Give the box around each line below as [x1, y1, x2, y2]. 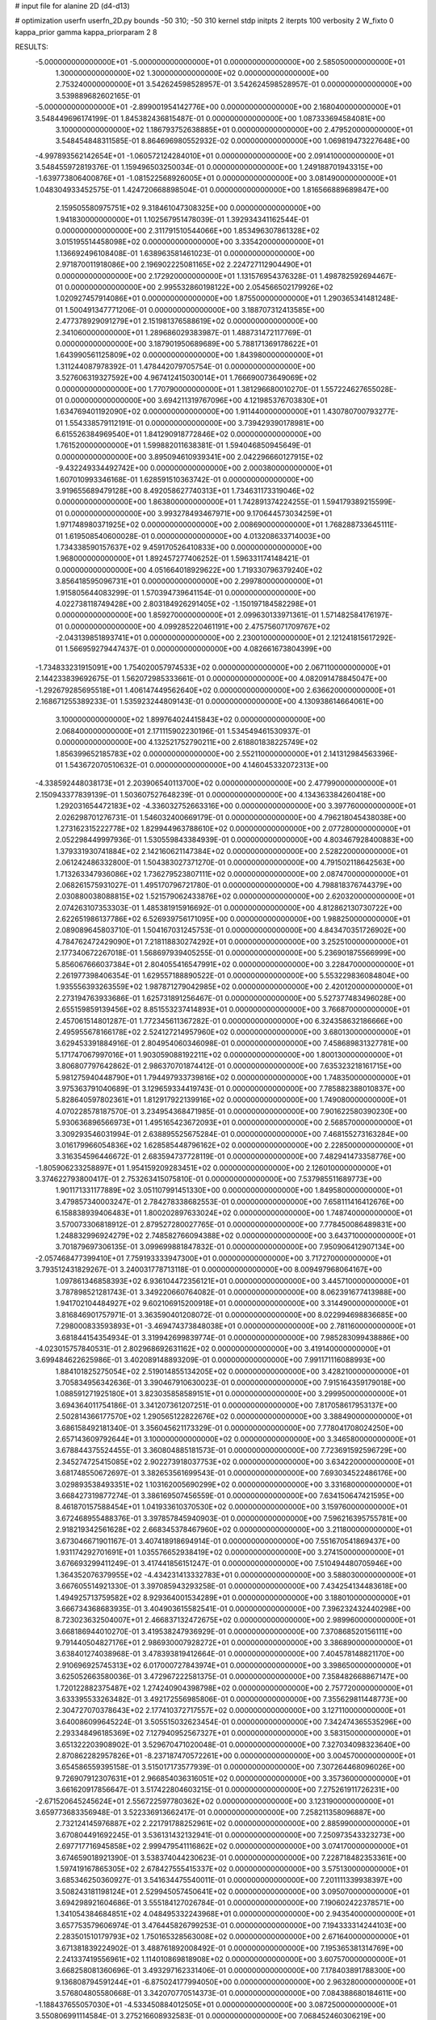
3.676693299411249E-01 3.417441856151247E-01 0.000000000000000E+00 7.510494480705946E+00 [55, 1559, 403, 1568]
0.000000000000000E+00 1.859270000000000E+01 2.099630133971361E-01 [55, 610, 319, 620]
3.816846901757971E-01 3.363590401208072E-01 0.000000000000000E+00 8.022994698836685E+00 [55, 1310, 408, 1319]
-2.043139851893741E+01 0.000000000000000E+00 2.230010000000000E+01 [55, 633, 325, 642]
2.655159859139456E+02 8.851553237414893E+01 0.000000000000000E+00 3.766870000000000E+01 [55, 1004, 410, 1014]
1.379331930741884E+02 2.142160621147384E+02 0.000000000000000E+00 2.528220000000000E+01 [55, 846, 409, 856]
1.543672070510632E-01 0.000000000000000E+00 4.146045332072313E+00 [65, 760, 329, 769]
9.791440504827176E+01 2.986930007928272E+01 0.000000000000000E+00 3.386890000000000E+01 [55, 1638, 413, 1648]
